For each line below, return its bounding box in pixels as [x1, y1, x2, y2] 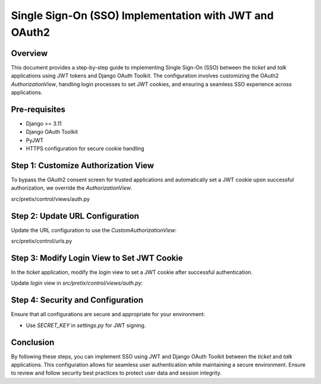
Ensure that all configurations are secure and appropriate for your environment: [11, 311, 205, 318]
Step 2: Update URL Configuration [11, 211, 140, 221]
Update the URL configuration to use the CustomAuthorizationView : [11, 226, 177, 234]
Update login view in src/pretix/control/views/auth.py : [11, 279, 143, 287]
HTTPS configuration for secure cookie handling [26, 145, 145, 152]
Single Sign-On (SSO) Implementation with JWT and [11, 9, 274, 22]
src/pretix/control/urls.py [11, 238, 73, 245]
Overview [11, 48, 48, 58]
